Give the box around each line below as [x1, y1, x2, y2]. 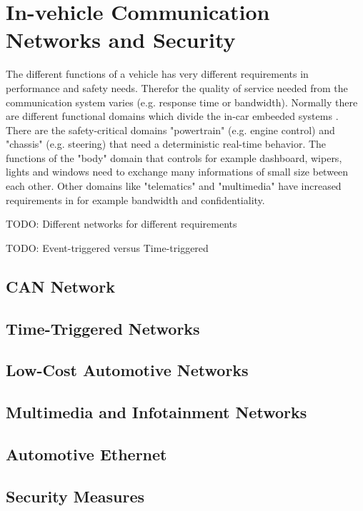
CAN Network [6, 275, 115, 297]
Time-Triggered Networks [6, 317, 200, 339]
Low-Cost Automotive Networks [6, 359, 249, 381]
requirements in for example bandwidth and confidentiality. [6, 192, 265, 207]
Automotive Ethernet [6, 442, 167, 465]
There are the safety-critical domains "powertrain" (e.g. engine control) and [6, 122, 335, 137]
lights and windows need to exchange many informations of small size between [6, 164, 349, 179]
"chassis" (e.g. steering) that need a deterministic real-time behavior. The [6, 136, 327, 151]
